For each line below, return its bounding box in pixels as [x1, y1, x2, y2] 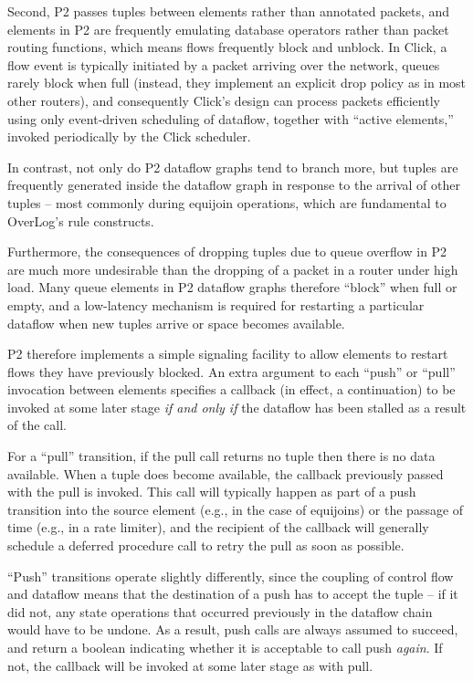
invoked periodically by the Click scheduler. [7, 127, 251, 146]
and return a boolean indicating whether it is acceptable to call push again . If [7, 638, 443, 656]
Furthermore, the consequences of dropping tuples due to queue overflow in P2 [7, 242, 447, 261]
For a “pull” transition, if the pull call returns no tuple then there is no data [7, 446, 436, 466]
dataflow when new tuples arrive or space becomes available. [7, 313, 345, 332]
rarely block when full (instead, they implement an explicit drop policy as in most [7, 73, 467, 92]
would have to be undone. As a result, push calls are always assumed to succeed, [7, 620, 458, 639]
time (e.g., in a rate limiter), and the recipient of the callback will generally [7, 518, 429, 537]
